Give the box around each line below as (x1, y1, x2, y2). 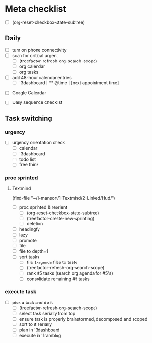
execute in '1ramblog (19, 333, 61, 339)
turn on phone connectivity (12, 47, 67, 53)
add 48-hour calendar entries (12, 75, 72, 81)
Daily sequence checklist (12, 100, 63, 105)
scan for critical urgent (12, 52, 58, 58)
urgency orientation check (12, 140, 65, 146)
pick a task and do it (12, 299, 53, 305)
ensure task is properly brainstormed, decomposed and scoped (19, 316, 148, 322)
